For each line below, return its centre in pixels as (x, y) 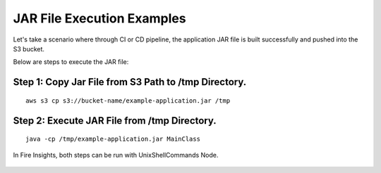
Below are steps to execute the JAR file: (71, 62)
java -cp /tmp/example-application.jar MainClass (113, 139)
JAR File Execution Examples (99, 18)
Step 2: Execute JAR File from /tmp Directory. (115, 121)
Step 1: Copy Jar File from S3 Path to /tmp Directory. (130, 82)
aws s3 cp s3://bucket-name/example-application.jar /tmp (128, 101)
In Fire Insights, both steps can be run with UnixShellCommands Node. (116, 155)
